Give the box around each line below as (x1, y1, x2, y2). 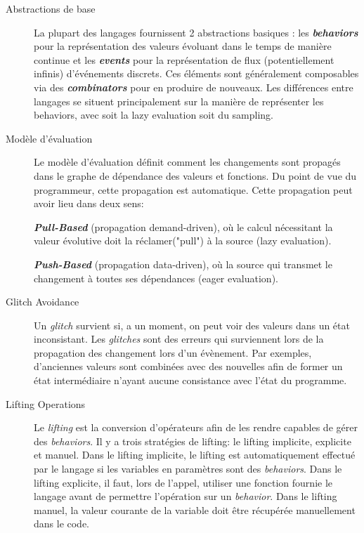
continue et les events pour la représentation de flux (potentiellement (34, 52, 334, 67)
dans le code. (34, 516, 90, 531)
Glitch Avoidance (6, 294, 79, 309)
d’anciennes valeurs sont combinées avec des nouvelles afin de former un (34, 359, 343, 374)
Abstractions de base (6, 1, 96, 15)
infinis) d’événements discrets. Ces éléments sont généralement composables (34, 66, 359, 81)
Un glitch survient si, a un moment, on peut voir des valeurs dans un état (34, 317, 350, 332)
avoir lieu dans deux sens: (34, 196, 144, 211)
